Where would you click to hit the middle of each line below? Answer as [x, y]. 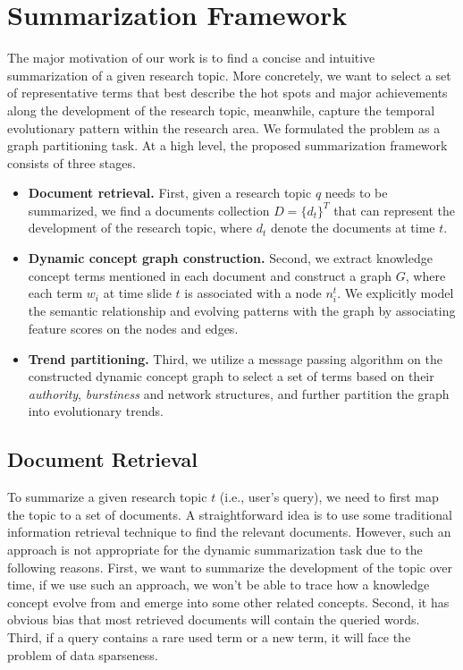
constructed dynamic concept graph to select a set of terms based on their [231, 376]
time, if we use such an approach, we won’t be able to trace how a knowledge [219, 585]
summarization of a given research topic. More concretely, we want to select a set [229, 75]
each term [55, 293]
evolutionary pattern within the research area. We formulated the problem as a [224, 127]
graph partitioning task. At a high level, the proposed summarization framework [227, 145]
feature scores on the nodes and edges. [133, 328]
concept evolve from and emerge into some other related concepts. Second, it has [228, 602]
